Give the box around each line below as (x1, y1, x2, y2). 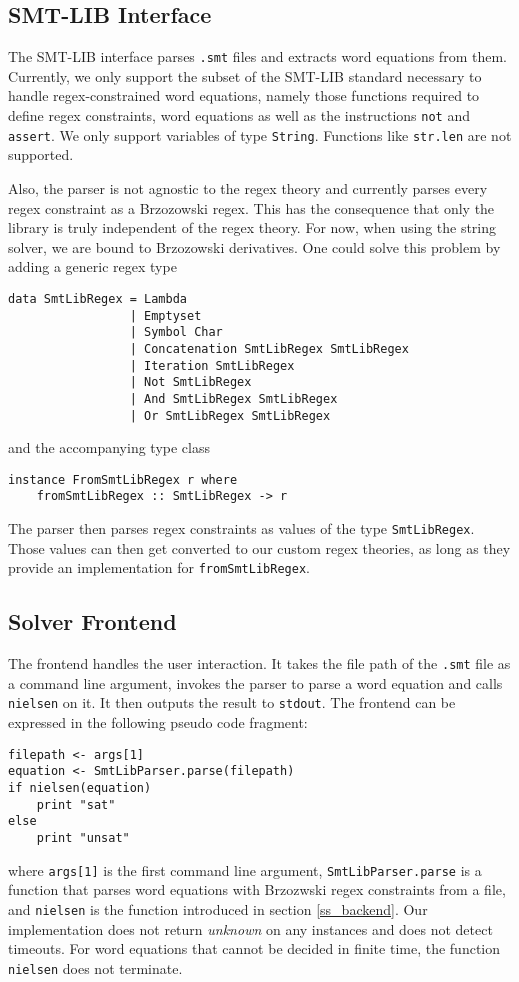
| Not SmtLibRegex (129, 375, 252, 390)
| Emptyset (129, 308, 202, 323)
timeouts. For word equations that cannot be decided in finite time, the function (8, 938, 501, 959)
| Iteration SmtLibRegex (129, 358, 295, 373)
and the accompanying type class (8, 437, 210, 458)
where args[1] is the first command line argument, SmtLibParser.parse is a (8, 859, 482, 880)
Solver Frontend (8, 606, 177, 637)
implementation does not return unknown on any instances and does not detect (8, 918, 493, 939)
